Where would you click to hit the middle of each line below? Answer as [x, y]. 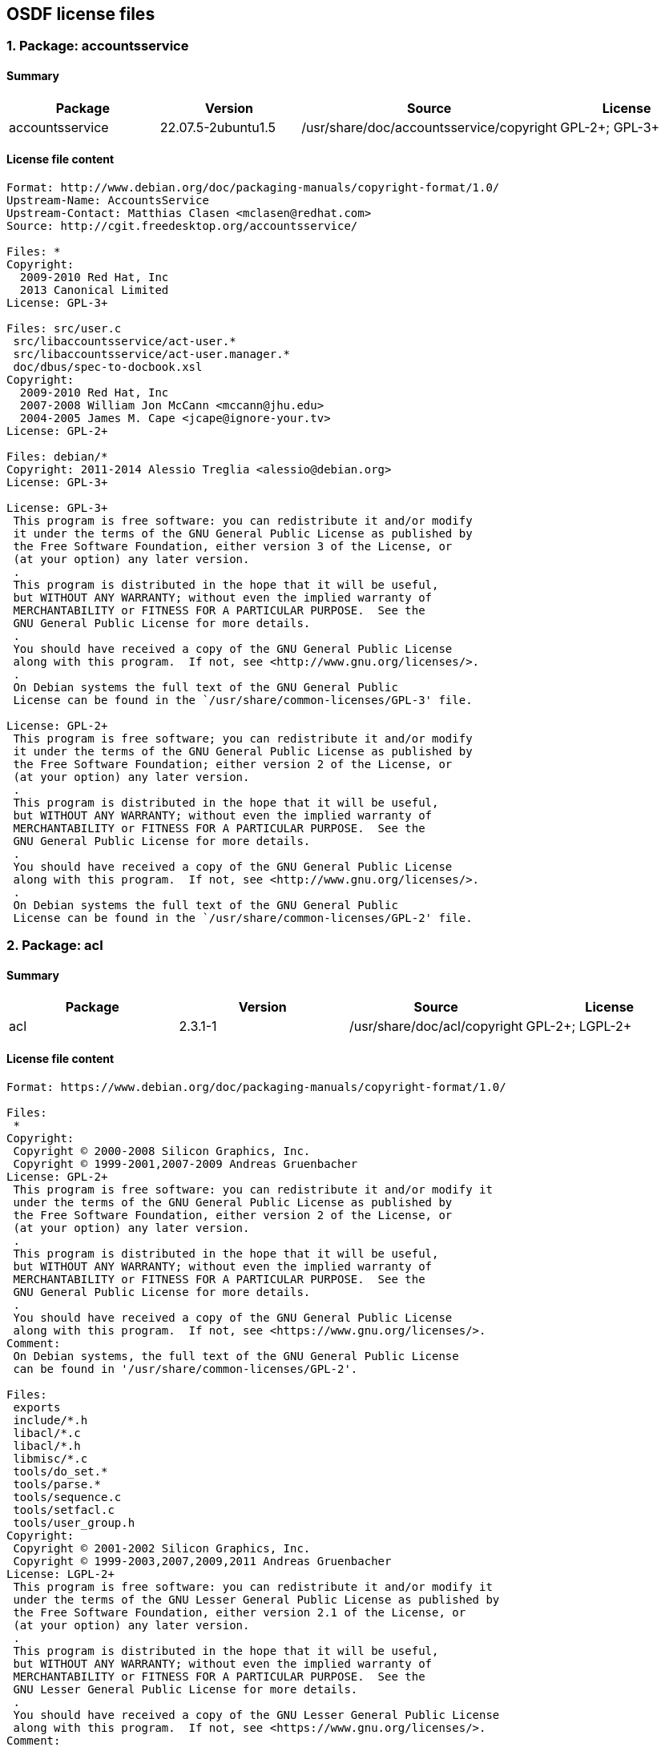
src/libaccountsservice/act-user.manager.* [152, 354]
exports [37, 1407]
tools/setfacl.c [64, 1510]
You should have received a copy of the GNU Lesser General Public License [256, 1715]
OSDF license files [81, 14]
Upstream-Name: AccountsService [108, 200]
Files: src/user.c [64, 328]
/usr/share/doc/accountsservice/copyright [429, 127]
